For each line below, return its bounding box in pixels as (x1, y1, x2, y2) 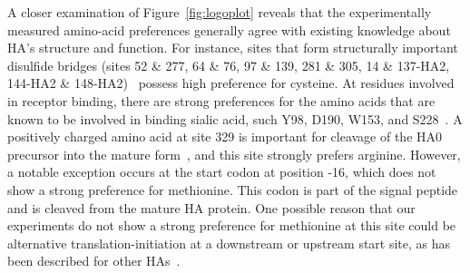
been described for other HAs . (7, 251, 181, 270)
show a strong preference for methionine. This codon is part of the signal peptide (7, 180, 458, 199)
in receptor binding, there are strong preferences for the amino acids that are (7, 91, 436, 110)
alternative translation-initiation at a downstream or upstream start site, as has (7, 233, 451, 252)
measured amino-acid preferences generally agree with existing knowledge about (7, 20, 451, 39)
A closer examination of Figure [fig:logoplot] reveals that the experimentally (7, 3, 432, 21)
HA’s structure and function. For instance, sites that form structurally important (7, 38, 458, 57)
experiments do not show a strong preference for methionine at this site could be (7, 216, 456, 235)
